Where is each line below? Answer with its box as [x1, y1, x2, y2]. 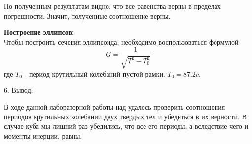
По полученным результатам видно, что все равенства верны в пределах [4, 1, 221, 11]
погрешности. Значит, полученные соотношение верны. [4, 10, 171, 21]
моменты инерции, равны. [4, 130, 82, 141]
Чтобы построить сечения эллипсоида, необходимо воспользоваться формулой [4, 36, 239, 47]
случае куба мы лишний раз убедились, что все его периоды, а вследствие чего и [4, 121, 248, 131]
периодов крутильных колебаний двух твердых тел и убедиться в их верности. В [4, 111, 247, 121]
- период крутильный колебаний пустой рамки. [24, 68, 165, 79]
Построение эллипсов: [4, 27, 74, 37]
